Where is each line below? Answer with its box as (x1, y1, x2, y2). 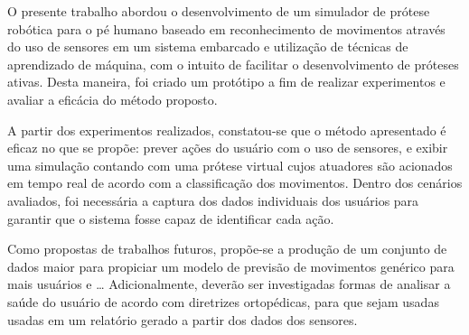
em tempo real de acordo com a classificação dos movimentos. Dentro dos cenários (7, 173, 463, 192)
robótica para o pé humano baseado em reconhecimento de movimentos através (7, 19, 446, 38)
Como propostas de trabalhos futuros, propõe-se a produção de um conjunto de (7, 239, 447, 258)
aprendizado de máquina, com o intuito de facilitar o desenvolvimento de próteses (7, 54, 459, 73)
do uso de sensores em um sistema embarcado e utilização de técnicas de (7, 37, 408, 56)
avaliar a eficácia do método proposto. (7, 89, 218, 108)
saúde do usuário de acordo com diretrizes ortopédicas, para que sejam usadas (7, 292, 439, 311)
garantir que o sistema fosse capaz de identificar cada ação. (7, 209, 334, 228)
